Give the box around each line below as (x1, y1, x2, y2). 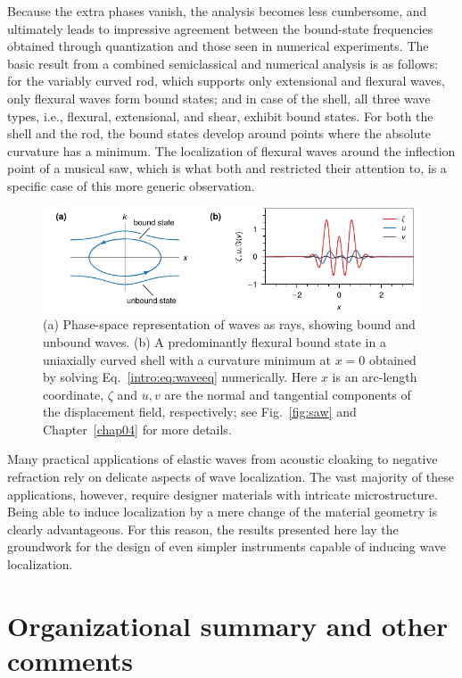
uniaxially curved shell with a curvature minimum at (43, 350, 331, 368)
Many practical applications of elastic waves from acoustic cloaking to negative (7, 450, 438, 468)
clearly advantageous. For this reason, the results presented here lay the (7, 519, 399, 538)
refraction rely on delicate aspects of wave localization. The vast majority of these (7, 467, 454, 486)
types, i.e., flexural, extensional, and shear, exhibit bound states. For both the (7, 106, 433, 125)
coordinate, (43, 384, 104, 403)
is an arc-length (332, 368, 417, 386)
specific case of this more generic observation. (7, 176, 255, 194)
